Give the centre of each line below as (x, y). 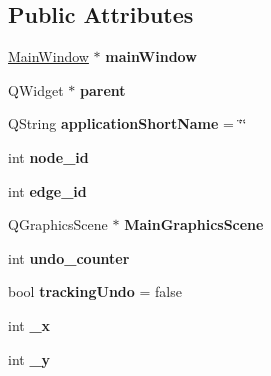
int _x (29, 324)
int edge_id (47, 190)
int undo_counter (69, 257)
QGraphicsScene (58, 224)
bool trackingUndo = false (95, 291)
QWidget (36, 89)
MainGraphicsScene (194, 224)
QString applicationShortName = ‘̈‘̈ (127, 123)
